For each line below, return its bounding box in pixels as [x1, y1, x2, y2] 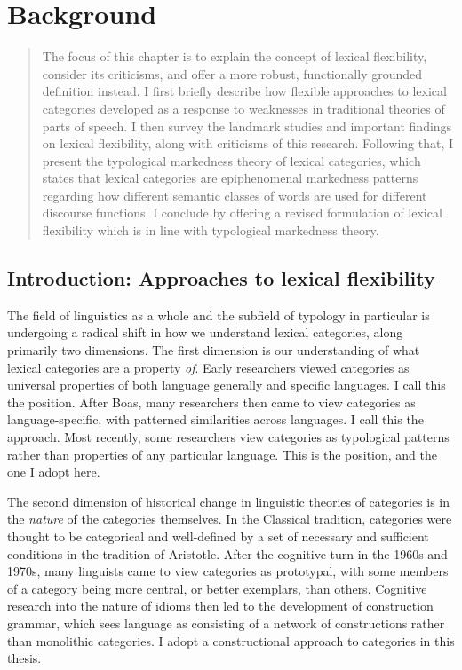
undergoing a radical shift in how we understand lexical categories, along [7, 323, 403, 342]
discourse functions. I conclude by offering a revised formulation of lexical [42, 203, 442, 222]
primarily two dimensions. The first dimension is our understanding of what [7, 341, 420, 359]
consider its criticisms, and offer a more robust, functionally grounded [42, 64, 423, 83]
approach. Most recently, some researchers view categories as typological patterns [7, 428, 450, 446]
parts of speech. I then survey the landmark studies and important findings [42, 116, 452, 135]
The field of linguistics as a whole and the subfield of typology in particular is [7, 305, 430, 324]
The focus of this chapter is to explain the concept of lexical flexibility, [42, 47, 427, 66]
